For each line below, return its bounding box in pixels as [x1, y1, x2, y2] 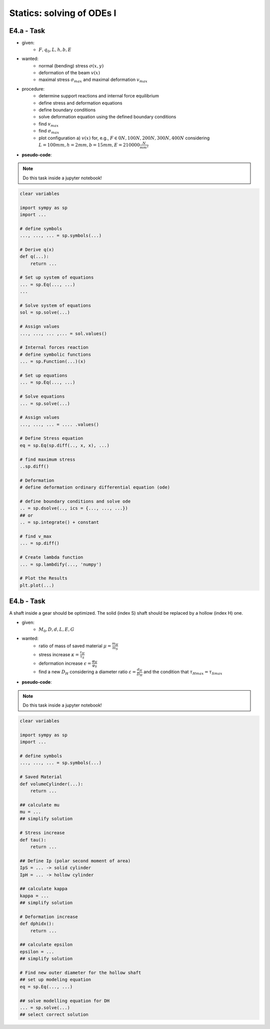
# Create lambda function [19, 555, 83, 560]
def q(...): [19, 254, 49, 259]
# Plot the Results [19, 575, 67, 581]
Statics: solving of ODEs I [9, 7, 116, 18]
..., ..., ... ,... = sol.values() [19, 330, 107, 336]
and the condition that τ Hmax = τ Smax [143, 669, 222, 676]
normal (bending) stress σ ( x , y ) [38, 62, 104, 68]
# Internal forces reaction [19, 345, 88, 350]
